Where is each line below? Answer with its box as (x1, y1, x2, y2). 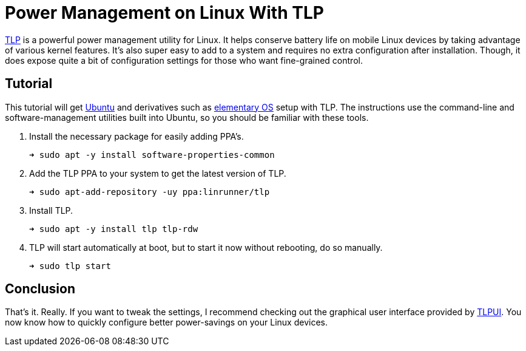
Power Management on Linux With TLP (5, 2, 324, 23)
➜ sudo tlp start (29, 261, 111, 271)
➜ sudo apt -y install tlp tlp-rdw (29, 223, 198, 234)
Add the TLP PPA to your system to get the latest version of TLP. (29, 168, 286, 179)
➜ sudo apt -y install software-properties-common (29, 149, 275, 160)
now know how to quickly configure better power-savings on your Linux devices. (5, 317, 328, 328)
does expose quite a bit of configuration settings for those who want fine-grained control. (5, 55, 363, 66)
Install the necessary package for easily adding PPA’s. (29, 131, 244, 141)
